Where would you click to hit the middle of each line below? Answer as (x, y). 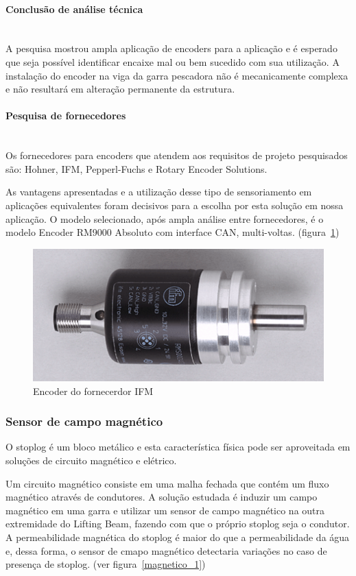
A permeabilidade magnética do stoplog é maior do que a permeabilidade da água (178, 537)
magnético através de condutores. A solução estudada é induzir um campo (162, 497)
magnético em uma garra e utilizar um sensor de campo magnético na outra (165, 510)
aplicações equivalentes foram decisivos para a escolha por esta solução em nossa (175, 205)
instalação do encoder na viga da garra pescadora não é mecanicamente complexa (177, 75)
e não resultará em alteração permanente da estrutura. (120, 89)
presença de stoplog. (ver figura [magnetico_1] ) (106, 564)
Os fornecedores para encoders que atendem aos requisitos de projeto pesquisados (177, 155)
